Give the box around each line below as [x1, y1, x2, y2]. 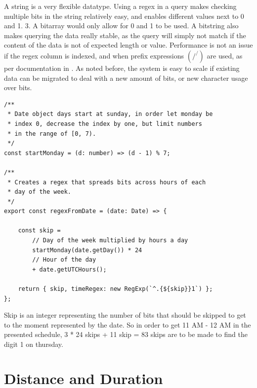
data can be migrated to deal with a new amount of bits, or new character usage [4, 72, 248, 83]
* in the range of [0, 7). [7, 130, 96, 137]
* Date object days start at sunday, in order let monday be [7, 111, 213, 118]
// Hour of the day [32, 256, 96, 264]
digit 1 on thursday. [4, 339, 63, 349]
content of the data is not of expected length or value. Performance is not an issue [4, 40, 253, 50]
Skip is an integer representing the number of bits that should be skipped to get [4, 310, 246, 320]
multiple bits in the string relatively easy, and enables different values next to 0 [4, 10, 244, 21]
